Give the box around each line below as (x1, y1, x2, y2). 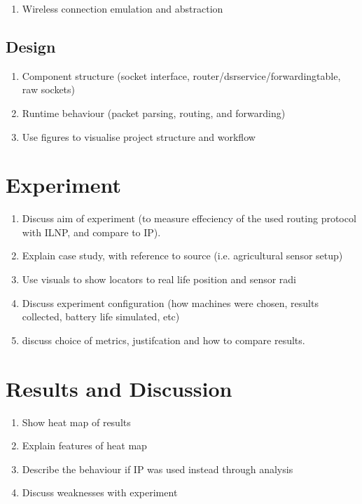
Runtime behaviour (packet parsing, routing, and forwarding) (22, 105, 286, 120)
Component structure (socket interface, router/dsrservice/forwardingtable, (22, 68, 341, 83)
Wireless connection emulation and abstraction (22, 1, 223, 15)
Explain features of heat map (22, 438, 147, 453)
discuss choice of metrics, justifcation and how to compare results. (22, 332, 305, 347)
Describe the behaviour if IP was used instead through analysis (22, 461, 293, 476)
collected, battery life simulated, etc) (22, 309, 180, 324)
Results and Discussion (6, 374, 232, 402)
